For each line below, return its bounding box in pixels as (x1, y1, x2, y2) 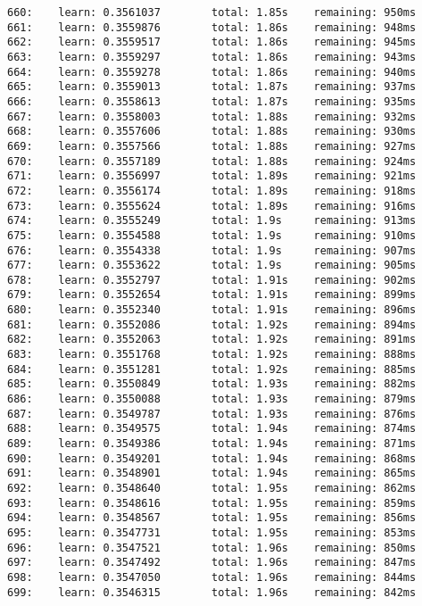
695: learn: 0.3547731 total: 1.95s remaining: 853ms (7, 526, 417, 539)
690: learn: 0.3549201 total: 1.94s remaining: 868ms (7, 452, 417, 465)
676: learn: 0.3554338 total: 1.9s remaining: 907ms (7, 244, 417, 257)
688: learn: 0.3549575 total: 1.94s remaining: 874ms (7, 422, 417, 436)
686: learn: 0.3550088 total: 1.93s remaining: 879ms (7, 393, 417, 406)
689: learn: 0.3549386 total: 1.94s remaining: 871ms (7, 437, 417, 451)
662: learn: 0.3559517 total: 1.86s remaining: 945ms (7, 36, 417, 49)
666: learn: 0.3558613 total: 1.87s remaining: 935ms (7, 95, 417, 108)
